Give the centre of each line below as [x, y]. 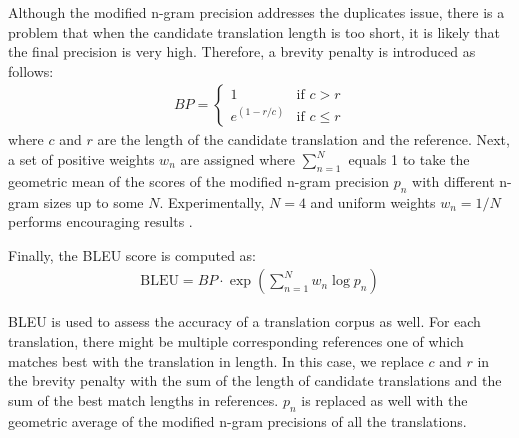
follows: [31, 70]
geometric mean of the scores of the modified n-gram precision [199, 180]
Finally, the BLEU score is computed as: [132, 254]
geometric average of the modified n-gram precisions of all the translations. [237, 420]
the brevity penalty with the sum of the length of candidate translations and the [255, 380]
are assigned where [238, 159]
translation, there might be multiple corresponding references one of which [236, 341]
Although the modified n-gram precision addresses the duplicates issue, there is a [256, 12]
